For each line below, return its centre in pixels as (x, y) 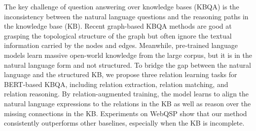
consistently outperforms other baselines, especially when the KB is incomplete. (124, 123)
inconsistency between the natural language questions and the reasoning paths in (126, 16)
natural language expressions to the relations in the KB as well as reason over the (128, 103)
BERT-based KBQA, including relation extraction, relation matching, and (116, 84)
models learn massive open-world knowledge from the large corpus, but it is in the (128, 55)
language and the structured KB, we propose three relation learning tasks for (121, 74)
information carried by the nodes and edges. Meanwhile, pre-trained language (121, 45)
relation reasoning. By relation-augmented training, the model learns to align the (127, 94)
